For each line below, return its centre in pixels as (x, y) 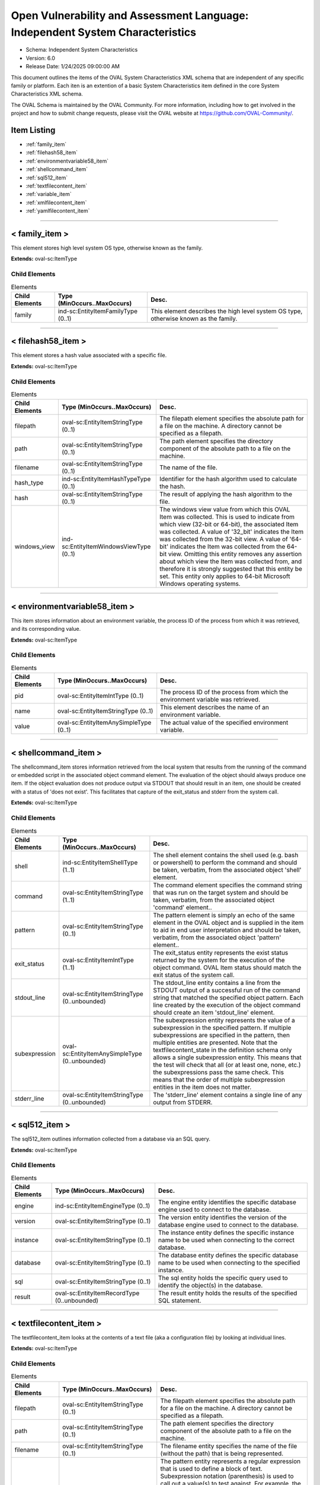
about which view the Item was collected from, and (231, 561)
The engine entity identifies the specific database (227, 1202)
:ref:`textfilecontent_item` (57, 186)
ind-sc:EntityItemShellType (100, 862)
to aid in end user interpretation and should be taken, (227, 930)
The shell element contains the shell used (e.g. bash (226, 855)
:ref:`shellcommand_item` (57, 169)
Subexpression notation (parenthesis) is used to (227, 1476)
